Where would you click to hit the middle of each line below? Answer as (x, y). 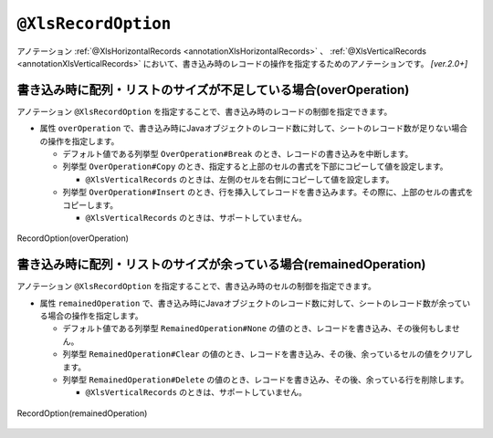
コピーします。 (90, 204)
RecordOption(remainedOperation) (82, 413)
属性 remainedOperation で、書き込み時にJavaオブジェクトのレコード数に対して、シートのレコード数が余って (251, 303)
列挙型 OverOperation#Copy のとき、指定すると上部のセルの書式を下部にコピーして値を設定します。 (255, 167)
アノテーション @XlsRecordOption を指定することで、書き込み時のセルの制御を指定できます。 (196, 287)
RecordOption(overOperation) (73, 238)
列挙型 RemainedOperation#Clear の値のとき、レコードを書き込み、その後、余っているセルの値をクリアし (268, 354)
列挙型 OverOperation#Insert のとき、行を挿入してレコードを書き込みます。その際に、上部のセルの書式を (268, 193)
